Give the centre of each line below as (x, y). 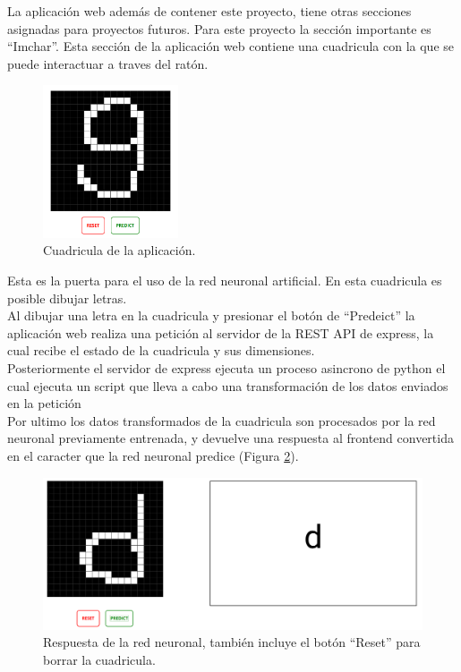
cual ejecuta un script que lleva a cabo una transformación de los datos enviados (228, 385)
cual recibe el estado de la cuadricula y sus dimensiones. (161, 350)
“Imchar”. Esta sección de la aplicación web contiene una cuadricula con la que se (230, 46)
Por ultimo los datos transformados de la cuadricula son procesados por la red (222, 420)
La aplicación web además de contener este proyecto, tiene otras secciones (209, 11)
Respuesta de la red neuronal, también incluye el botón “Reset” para (232, 642)
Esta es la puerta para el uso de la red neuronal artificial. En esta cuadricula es (225, 280)
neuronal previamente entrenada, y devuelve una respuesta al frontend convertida (230, 438)
